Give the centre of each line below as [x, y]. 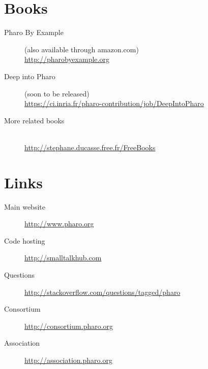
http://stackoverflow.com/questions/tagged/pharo [102, 292]
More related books [34, 120]
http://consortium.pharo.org [69, 326]
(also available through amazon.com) [82, 49]
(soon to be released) [57, 93]
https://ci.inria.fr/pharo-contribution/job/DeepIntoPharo [114, 103]
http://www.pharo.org [59, 224]
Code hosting [25, 240]
